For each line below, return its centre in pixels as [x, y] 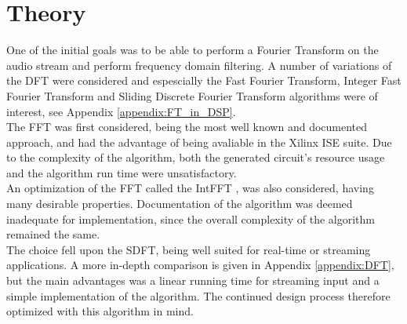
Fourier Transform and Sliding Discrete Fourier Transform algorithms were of [192, 95]
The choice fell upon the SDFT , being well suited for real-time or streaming [189, 249]
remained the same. [53, 234]
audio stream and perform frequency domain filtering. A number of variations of [199, 65]
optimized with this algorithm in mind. [100, 311]
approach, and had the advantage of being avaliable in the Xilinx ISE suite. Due [199, 142]
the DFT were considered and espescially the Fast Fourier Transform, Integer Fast [204, 80]
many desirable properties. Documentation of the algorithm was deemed [180, 204]
